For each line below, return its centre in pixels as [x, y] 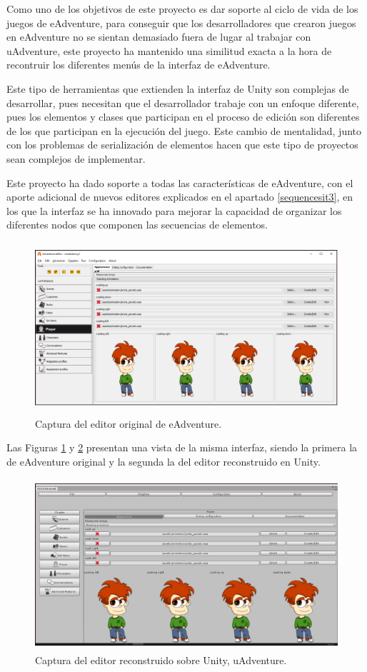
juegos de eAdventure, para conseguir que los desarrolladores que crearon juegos [181, 22]
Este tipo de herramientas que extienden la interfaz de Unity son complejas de [178, 88]
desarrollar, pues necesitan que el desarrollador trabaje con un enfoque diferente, [183, 102]
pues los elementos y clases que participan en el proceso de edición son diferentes [183, 117]
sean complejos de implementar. [76, 158]
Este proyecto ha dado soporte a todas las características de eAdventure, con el [180, 182]
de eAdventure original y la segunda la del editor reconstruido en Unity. [164, 461]
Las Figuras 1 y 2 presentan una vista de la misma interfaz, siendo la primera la [182, 447]
